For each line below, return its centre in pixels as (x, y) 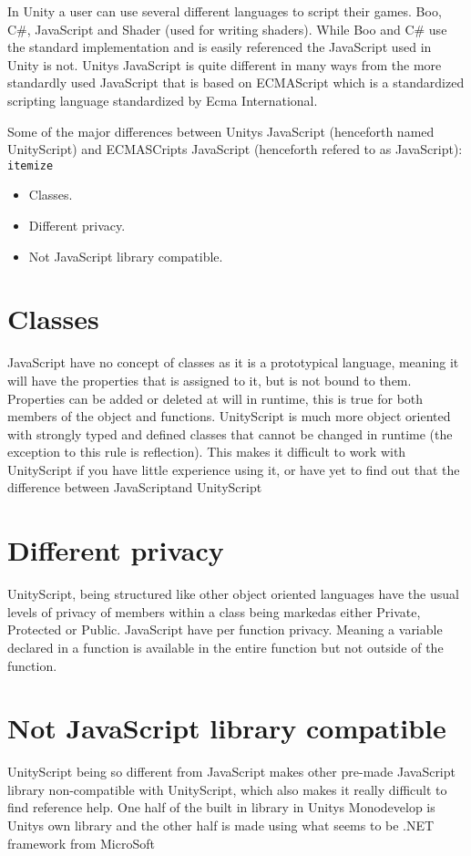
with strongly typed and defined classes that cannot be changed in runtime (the (230, 433)
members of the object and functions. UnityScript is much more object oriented (229, 416)
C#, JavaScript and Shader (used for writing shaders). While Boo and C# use (227, 29)
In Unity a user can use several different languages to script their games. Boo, (225, 11)
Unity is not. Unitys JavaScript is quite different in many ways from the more (225, 64)
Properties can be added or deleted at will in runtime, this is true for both (215, 398)
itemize (31, 165)
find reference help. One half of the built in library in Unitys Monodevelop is (221, 807)
